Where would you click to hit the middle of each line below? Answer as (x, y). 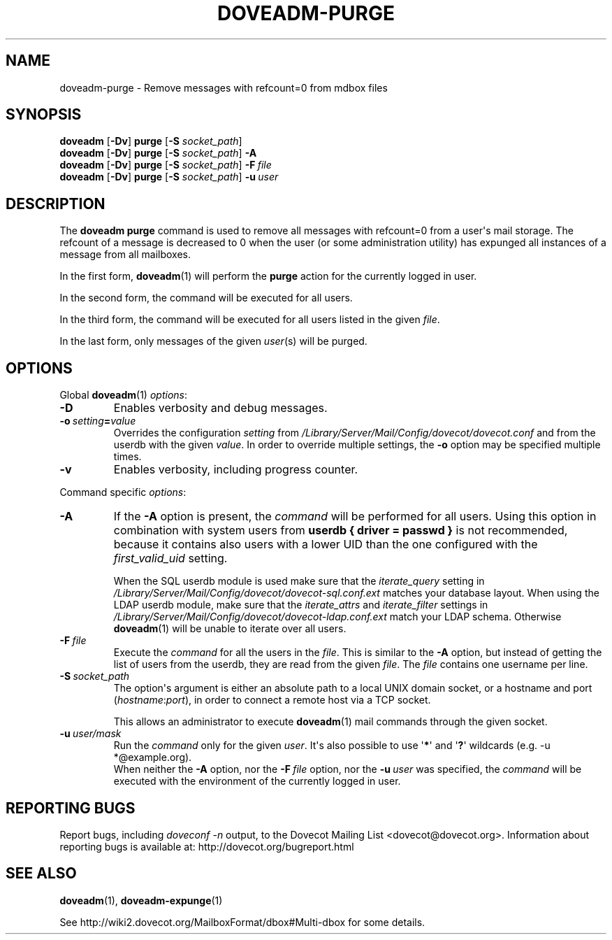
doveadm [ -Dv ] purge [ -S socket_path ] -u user (169, 177)
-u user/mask (90, 734)
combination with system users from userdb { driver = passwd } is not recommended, (341, 530)
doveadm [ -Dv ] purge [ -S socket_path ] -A (158, 153)
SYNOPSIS (44, 115)
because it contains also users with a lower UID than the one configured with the (326, 544)
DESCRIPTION (56, 204)
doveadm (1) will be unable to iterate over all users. (230, 629)
